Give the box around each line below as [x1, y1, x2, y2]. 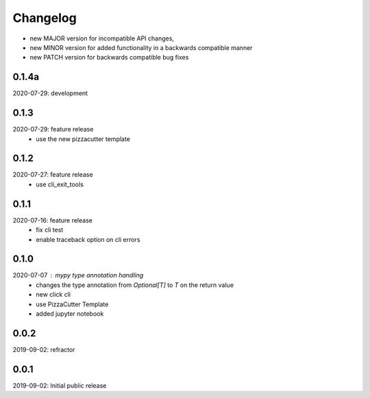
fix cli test [36, 226, 64, 234]
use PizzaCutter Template [36, 300, 109, 308]
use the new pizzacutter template [36, 134, 130, 143]
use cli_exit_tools [36, 180, 84, 188]
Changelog [12, 10, 77, 25]
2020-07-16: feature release [12, 216, 92, 224]
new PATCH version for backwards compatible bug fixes [29, 53, 189, 62]
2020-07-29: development [12, 89, 88, 97]
